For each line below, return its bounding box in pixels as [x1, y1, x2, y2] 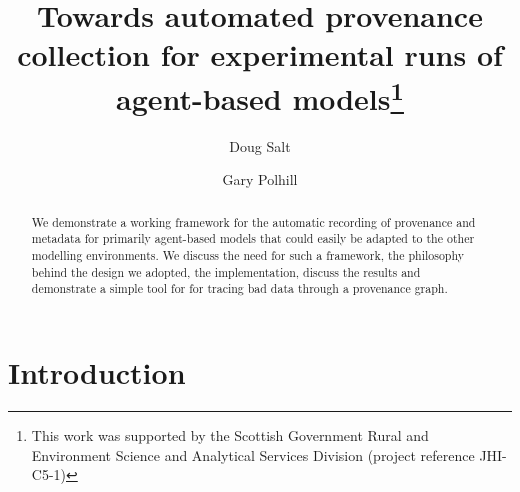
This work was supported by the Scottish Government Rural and [31, 425, 429, 446]
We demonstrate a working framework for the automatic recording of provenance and [31, 213, 476, 230]
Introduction [8, 352, 186, 393]
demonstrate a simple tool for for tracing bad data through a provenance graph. [31, 280, 448, 297]
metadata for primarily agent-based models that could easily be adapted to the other [31, 230, 475, 247]
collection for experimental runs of [17, 34, 503, 75]
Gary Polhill [222, 169, 298, 190]
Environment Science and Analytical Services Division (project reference [31, 444, 475, 465]
